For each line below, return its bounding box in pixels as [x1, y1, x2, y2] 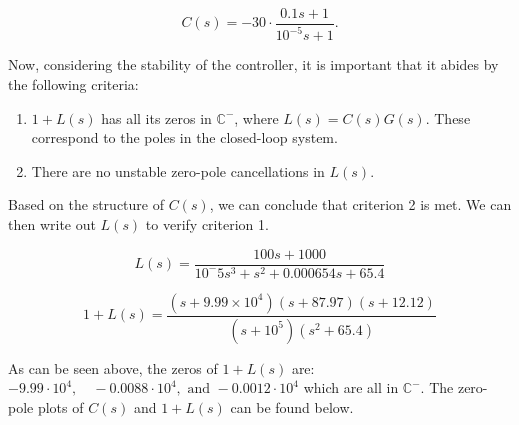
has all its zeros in [101, 107, 212, 128]
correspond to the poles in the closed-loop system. [31, 127, 338, 148]
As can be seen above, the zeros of [8, 357, 218, 378]
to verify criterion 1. [145, 213, 269, 234]
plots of [37, 396, 84, 417]
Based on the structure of [8, 194, 164, 215]
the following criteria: [8, 74, 139, 94]
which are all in [303, 377, 399, 398]
